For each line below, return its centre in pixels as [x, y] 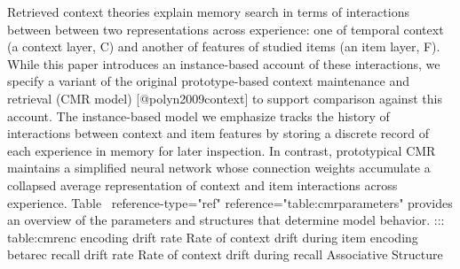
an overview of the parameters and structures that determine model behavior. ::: [226, 220]
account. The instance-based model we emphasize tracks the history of [198, 115]
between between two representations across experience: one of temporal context [226, 29]
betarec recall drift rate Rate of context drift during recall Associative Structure [225, 254]
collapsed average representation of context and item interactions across [202, 184]
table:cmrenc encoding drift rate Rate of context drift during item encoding [213, 237]
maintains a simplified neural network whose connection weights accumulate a [219, 168]
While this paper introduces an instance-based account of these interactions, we [224, 63]
